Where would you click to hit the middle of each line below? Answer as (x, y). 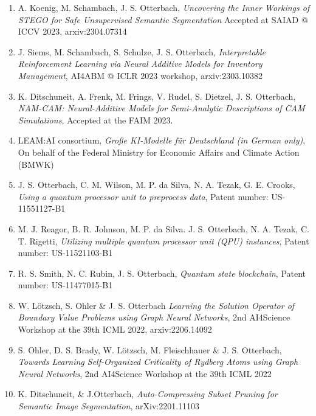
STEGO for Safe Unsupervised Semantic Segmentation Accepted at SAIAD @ (163, 19)
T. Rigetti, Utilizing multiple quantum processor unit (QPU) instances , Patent (163, 241)
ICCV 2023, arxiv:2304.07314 (72, 31)
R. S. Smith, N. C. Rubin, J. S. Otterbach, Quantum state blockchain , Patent (162, 273)
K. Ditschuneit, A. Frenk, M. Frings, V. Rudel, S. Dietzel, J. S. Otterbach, (157, 96)
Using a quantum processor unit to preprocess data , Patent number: (143, 196)
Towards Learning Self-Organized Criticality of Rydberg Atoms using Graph (158, 362)
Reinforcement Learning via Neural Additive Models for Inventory (140, 64)
